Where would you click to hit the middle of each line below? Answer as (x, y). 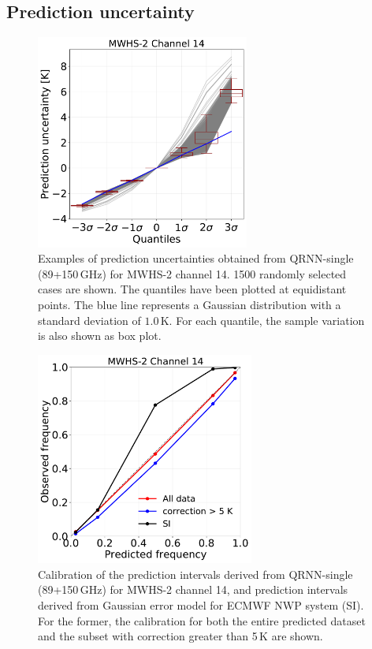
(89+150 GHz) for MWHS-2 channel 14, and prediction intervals (193, 589)
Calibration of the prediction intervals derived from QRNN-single (195, 574)
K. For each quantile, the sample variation (262, 320)
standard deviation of (89, 320)
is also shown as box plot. (100, 336)
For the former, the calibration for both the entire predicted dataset (202, 620)
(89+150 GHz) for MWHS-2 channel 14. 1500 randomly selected (192, 273)
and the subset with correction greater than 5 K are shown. (180, 636)
